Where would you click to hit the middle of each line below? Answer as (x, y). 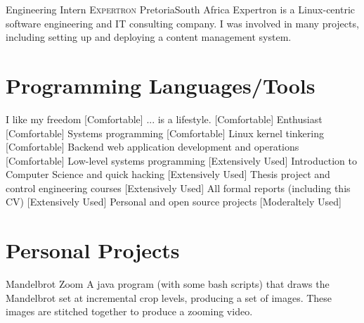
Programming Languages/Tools (161, 85)
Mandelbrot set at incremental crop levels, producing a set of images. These (169, 297)
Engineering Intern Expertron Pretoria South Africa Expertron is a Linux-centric (180, 9)
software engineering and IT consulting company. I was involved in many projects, (182, 23)
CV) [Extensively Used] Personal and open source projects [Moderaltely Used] (174, 202)
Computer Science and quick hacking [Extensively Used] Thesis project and (168, 174)
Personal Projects (93, 250)
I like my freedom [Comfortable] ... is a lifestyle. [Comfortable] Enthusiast (164, 119)
